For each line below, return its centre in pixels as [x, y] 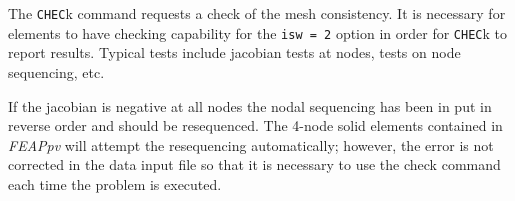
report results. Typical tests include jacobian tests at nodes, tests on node [234, 52]
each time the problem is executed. [115, 183]
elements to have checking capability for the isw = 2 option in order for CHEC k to [257, 32]
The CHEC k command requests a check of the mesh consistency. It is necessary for [257, 13]
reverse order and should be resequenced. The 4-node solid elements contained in [255, 125]
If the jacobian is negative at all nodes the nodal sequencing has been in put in [250, 105]
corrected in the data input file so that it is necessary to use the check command [254, 164]
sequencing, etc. [56, 71]
